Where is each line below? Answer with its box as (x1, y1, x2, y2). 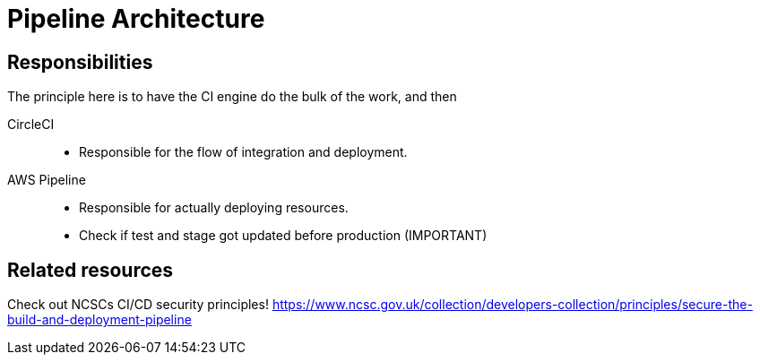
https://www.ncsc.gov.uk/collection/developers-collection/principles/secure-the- (272, 297, 753, 313)
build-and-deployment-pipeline (7, 312, 192, 328)
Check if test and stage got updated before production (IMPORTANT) (79, 228, 488, 244)
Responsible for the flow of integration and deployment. (79, 144, 408, 160)
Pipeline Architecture (7, 4, 265, 34)
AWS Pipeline (7, 172, 86, 188)
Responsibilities (7, 50, 153, 73)
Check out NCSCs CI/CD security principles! (7, 297, 269, 313)
